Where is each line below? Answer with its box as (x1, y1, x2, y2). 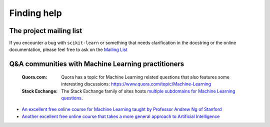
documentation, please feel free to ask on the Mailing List (9, 46, 127, 52)
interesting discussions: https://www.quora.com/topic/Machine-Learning (61, 81, 211, 87)
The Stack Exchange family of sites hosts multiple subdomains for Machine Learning (61, 88, 235, 94)
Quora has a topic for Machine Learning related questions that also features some (61, 74, 230, 80)
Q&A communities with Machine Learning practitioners (9, 60, 184, 68)
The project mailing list (9, 26, 82, 35)
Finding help (9, 7, 62, 18)
